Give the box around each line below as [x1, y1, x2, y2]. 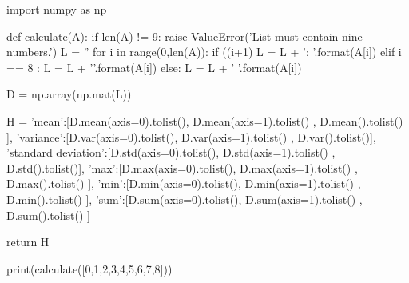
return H [6, 233, 50, 250]
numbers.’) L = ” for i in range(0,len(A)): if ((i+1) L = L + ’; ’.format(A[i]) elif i [6, 43, 402, 60]
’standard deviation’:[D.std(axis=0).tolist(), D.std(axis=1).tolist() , [6, 144, 336, 161]
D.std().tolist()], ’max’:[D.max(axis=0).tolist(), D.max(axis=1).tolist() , [6, 159, 358, 176]
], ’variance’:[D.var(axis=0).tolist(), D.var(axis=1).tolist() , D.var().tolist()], [6, 128, 376, 145]
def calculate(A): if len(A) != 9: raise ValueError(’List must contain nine [6, 27, 363, 44]
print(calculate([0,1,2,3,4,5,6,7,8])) [6, 260, 173, 277]
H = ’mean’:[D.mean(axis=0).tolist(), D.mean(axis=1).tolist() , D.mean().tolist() [6, 112, 403, 129]
